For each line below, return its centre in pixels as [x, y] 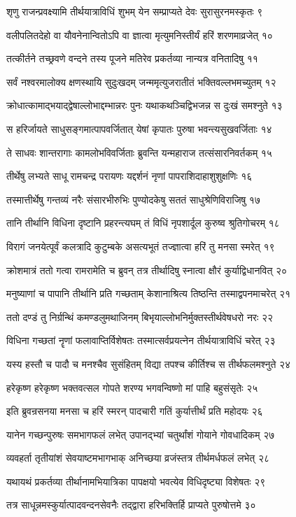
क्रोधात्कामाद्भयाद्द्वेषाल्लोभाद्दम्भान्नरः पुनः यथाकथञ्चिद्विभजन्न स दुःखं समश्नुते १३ [145, 105]
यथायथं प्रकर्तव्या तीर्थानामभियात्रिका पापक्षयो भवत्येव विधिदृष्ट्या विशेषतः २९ [136, 481]
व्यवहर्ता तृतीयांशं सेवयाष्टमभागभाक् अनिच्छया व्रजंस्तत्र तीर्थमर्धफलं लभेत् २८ [138, 458]
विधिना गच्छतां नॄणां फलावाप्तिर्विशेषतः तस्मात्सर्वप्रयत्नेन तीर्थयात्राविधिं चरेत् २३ [141, 340]
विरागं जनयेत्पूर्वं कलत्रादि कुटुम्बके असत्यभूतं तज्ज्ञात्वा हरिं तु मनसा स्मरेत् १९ [141, 246]
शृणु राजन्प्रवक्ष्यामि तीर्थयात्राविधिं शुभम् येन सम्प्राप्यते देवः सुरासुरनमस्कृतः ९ [135, 11]
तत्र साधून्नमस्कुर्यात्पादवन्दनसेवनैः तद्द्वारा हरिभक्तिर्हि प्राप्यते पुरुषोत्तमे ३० [131, 505]
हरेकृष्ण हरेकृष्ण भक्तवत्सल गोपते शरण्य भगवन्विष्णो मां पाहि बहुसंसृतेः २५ [132, 387]
